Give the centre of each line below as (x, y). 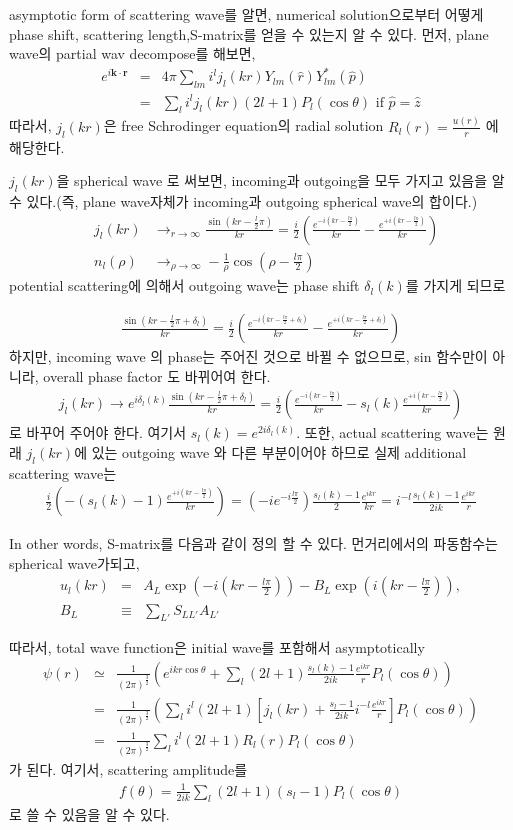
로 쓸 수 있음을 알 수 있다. (89, 814)
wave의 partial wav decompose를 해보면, (132, 53)
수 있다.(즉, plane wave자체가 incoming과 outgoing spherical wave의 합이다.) (243, 200)
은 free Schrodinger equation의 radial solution (243, 125)
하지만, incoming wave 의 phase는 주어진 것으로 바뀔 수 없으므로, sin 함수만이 (248, 356)
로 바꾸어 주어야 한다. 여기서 (98, 432)
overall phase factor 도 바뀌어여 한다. (157, 375)
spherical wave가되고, (74, 562)
